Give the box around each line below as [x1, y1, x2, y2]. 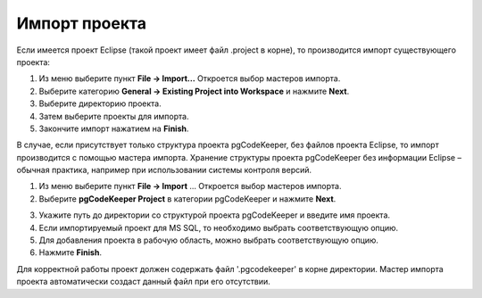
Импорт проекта [16, 13, 147, 33]
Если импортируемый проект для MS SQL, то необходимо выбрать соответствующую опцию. [38, 222, 399, 233]
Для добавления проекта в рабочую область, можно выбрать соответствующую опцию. [38, 235, 379, 245]
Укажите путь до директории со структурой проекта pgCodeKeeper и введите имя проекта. [38, 210, 391, 220]
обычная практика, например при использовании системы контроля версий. [16, 165, 312, 176]
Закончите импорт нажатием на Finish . [38, 123, 189, 134]
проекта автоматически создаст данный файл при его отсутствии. [16, 277, 271, 287]
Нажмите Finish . [38, 247, 103, 258]
